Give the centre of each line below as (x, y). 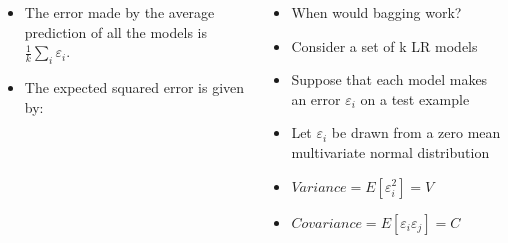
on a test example (415, 98)
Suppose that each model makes (389, 79)
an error (316, 98)
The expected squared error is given (134, 86)
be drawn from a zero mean (416, 132)
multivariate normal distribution (390, 151)
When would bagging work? (376, 12)
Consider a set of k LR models (384, 45)
